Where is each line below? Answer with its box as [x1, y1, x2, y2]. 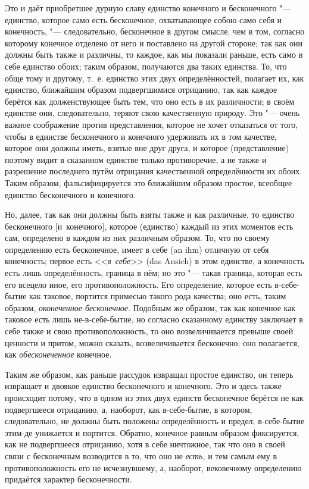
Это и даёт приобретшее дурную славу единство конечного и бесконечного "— [5, 2, 291, 14]
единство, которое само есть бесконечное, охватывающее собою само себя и [5, 13, 282, 26]
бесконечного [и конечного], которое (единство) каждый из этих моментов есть [5, 220, 294, 232]
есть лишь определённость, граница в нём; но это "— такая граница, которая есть [5, 267, 302, 279]
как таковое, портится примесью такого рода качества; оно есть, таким [29, 290, 286, 302]
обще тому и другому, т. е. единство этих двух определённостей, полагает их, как [5, 71, 304, 84]
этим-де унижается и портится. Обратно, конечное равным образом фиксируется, [5, 426, 299, 438]
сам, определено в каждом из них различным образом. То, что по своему [5, 231, 270, 244]
